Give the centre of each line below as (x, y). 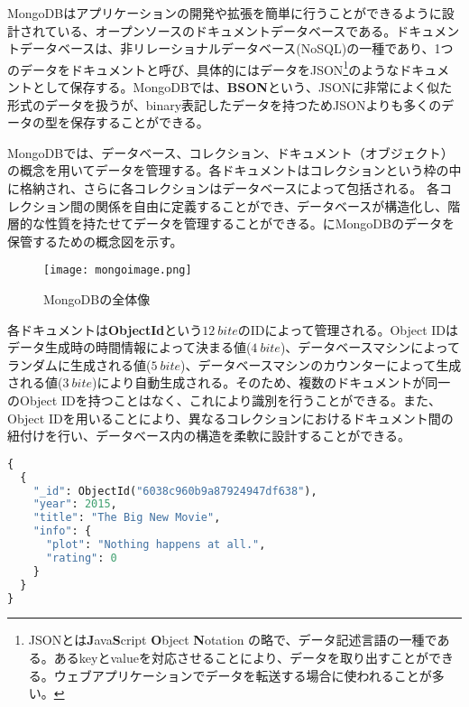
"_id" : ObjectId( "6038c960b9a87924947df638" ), (175, 491)
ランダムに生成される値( (79, 364)
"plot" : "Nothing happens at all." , (156, 545)
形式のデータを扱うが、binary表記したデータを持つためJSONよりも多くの (225, 104)
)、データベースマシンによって (370, 347)
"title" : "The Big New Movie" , (127, 518)
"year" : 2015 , (75, 504)
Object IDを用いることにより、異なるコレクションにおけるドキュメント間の (230, 418)
